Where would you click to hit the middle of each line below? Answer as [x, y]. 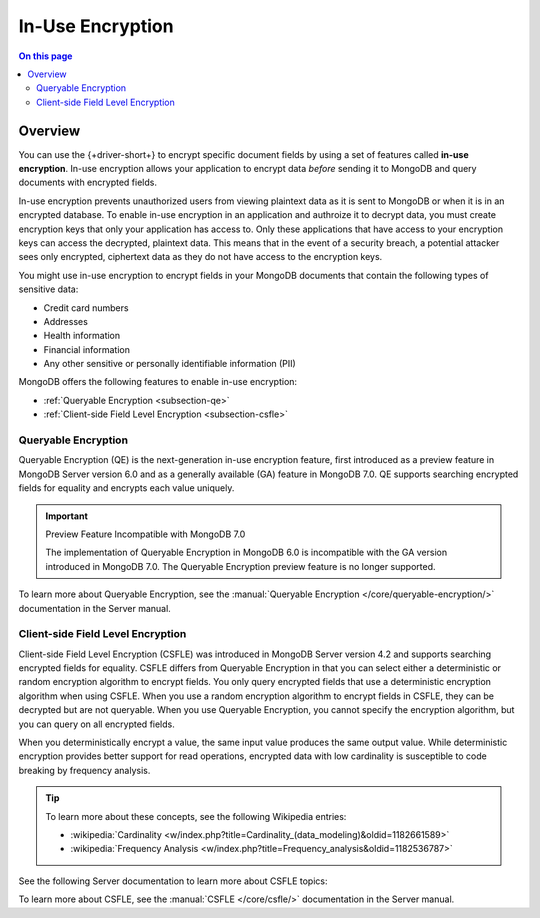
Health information [82, 336]
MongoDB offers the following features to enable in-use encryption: [158, 382]
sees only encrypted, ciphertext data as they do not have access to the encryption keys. [200, 257]
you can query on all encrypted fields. [96, 724]
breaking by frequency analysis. [84, 770]
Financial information [86, 349]
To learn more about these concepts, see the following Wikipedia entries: [196, 816]
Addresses [66, 321]
